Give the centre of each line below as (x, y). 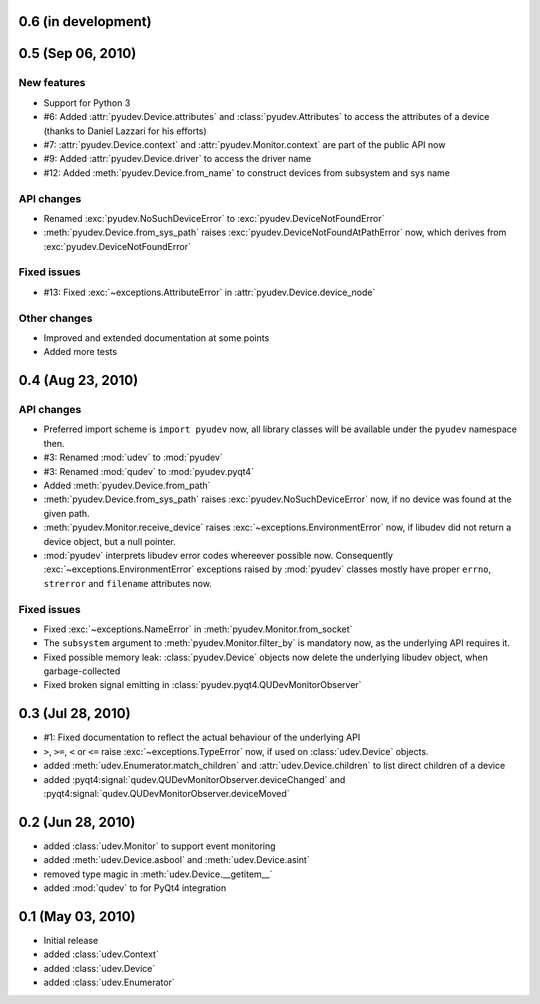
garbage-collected (82, 671)
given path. (66, 513)
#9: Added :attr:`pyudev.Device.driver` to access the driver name (177, 159)
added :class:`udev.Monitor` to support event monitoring (159, 846)
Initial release (71, 940)
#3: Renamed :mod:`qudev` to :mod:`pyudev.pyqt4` (149, 471)
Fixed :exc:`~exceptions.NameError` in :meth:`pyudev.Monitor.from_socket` (198, 629)
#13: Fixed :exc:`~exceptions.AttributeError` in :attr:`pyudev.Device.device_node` (209, 292)
